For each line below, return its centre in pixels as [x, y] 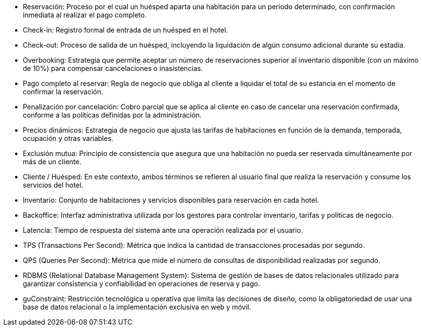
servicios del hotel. [53, 185]
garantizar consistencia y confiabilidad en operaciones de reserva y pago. [142, 284]
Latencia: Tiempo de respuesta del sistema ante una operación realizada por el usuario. [163, 230]
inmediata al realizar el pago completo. [85, 15]
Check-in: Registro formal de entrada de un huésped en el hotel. [126, 30]
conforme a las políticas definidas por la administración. [112, 115]
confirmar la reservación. [63, 92]
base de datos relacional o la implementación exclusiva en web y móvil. [137, 307]
